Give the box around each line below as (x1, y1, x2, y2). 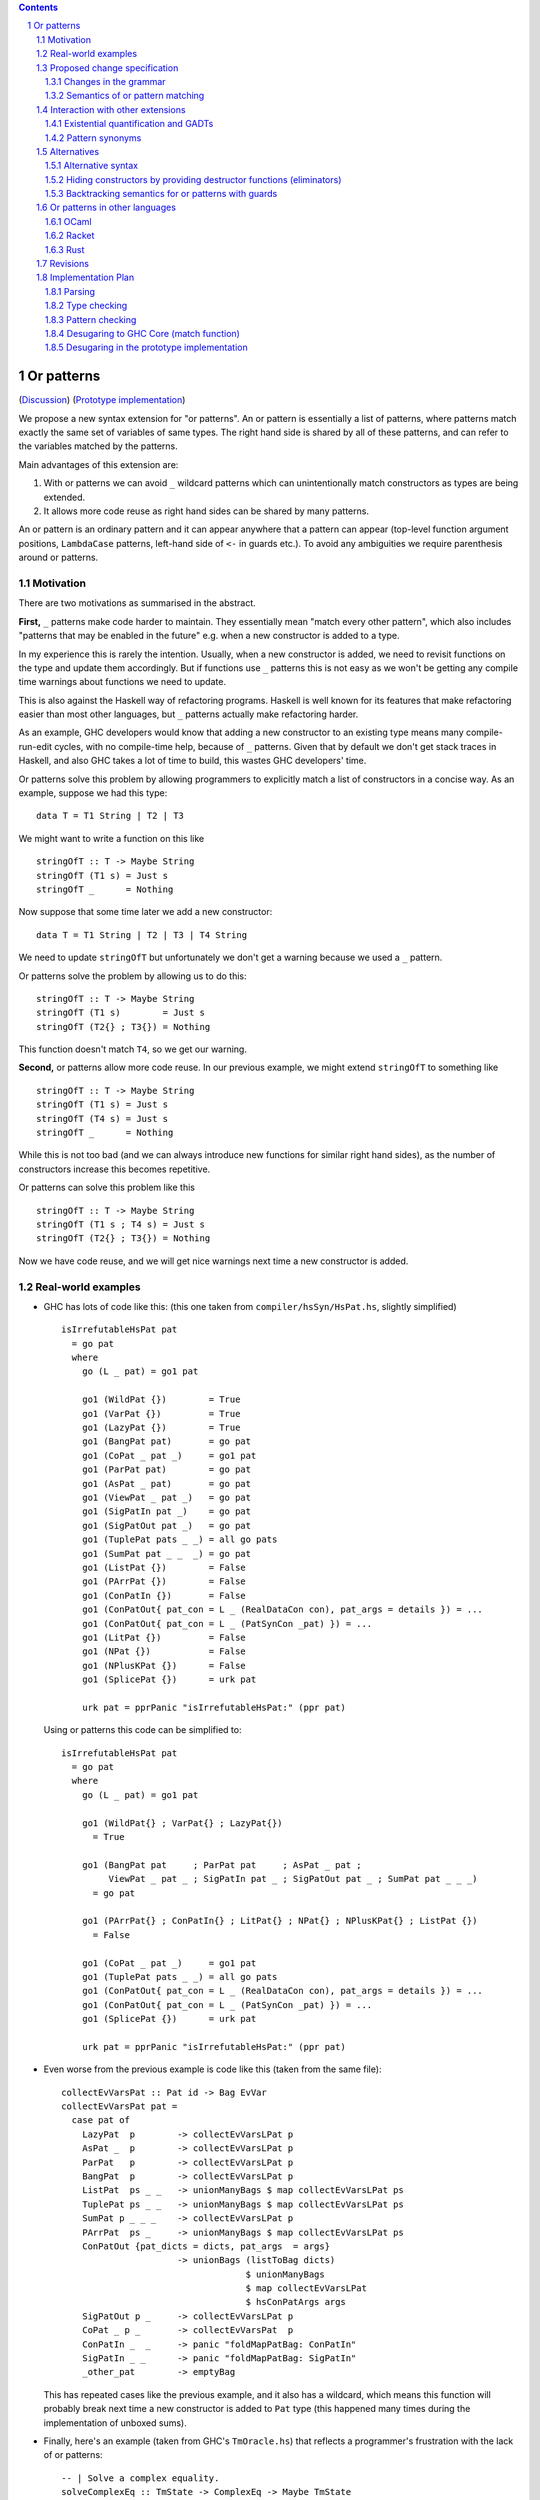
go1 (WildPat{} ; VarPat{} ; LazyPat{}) (81, 1817, 284, 1829)
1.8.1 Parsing (45, 285, 95, 297)
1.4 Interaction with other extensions (36, 103, 186, 115)
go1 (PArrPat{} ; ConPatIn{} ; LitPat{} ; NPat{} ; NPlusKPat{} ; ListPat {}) (81, 1915, 478, 1927)
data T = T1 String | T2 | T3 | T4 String (36, 929, 248, 940)
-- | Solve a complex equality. (61, 2472, 220, 2484)
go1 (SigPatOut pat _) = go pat (81, 1520, 252, 1531)
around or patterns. (18, 551, 99, 564)
